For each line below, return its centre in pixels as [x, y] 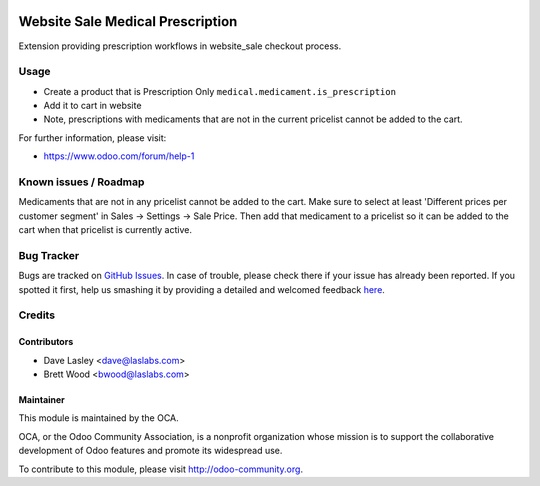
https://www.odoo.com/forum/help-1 [119, 156]
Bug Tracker [49, 255]
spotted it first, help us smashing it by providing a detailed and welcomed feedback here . [201, 289]
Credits [36, 315]
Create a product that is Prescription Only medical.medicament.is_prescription [220, 91]
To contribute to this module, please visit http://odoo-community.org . [161, 469]
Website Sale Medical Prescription [128, 21]
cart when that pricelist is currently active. [105, 230]
